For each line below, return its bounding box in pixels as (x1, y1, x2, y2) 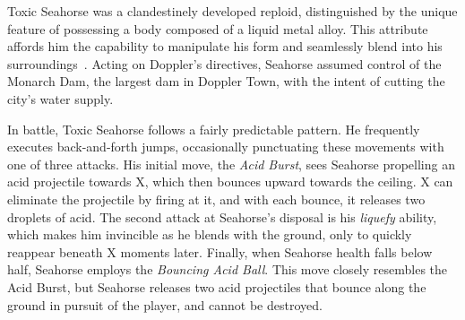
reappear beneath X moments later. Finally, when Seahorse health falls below (7, 242, 433, 261)
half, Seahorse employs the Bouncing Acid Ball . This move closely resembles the (7, 260, 448, 279)
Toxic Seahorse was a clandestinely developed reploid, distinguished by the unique (7, 2, 458, 20)
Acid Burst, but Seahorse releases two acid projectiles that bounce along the (7, 277, 426, 296)
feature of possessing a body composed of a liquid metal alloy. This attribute (7, 19, 428, 38)
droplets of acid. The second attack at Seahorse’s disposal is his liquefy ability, (7, 207, 437, 226)
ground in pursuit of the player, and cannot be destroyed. (7, 295, 323, 314)
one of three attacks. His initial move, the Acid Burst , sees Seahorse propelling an (7, 154, 455, 173)
